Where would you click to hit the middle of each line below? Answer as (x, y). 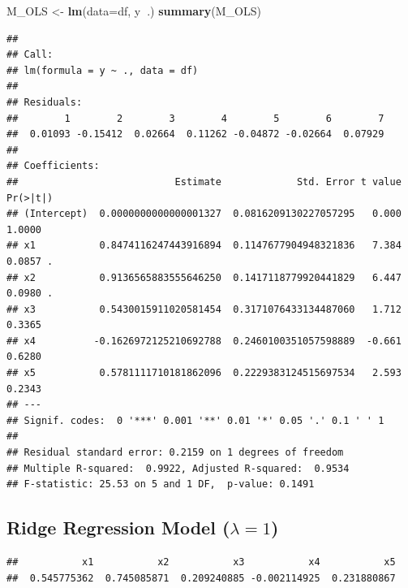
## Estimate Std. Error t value (204, 182)
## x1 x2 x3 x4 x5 (201, 562)
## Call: (30, 55)
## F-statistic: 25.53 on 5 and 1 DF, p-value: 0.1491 (161, 484)
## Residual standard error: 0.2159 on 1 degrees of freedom (175, 453)
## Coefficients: (53, 166)
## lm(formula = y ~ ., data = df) (103, 70)
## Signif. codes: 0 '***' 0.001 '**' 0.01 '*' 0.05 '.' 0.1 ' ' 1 (195, 420)
